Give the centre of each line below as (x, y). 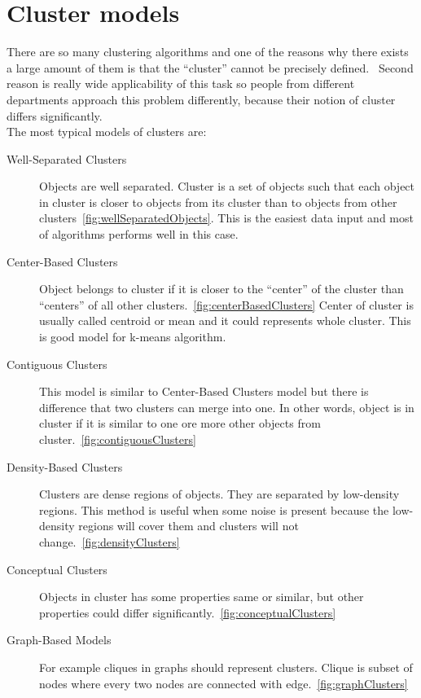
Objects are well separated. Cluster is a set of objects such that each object (227, 186)
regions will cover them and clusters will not (189, 526)
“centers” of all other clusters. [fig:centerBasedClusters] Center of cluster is (226, 304)
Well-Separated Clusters (67, 158)
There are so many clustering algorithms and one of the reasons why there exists (208, 52)
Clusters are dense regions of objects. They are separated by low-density (219, 494)
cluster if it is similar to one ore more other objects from (180, 423)
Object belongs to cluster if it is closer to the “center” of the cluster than (221, 289)
